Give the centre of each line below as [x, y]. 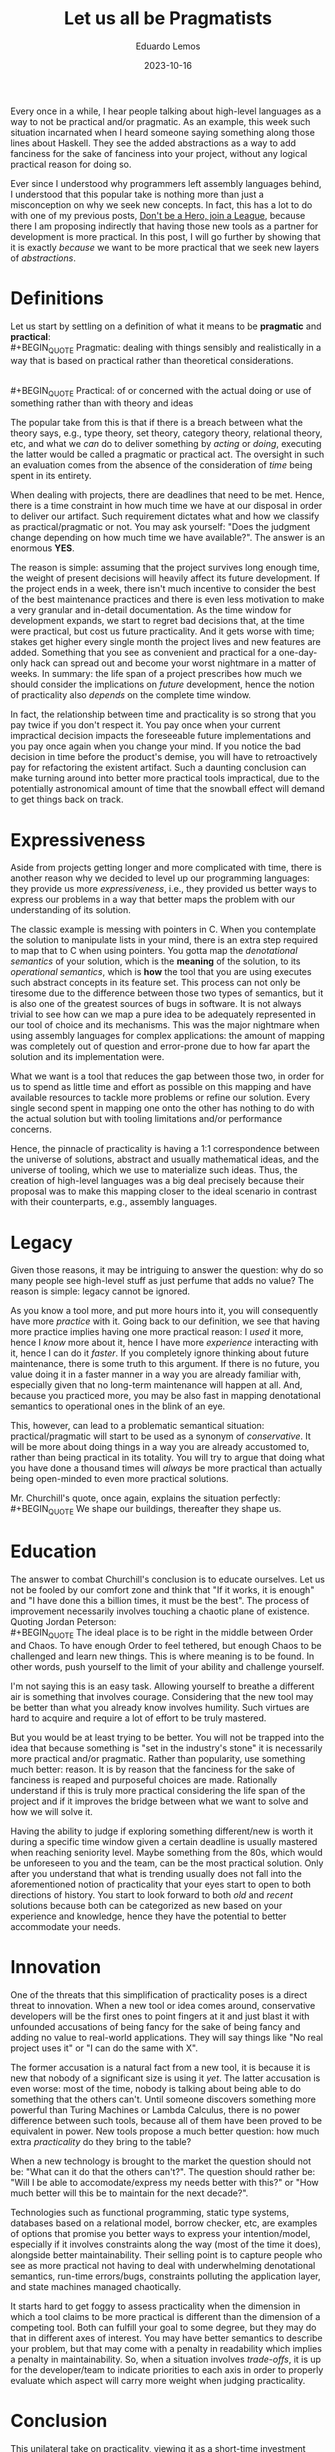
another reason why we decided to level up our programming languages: [160, 878]
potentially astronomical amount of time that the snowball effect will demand [167, 789]
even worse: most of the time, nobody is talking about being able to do [156, 2088]
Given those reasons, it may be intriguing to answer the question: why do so [167, 1270]
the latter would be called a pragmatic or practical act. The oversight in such [167, 454]
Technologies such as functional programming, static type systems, [150, 2212]
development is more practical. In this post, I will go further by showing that [166, 236]
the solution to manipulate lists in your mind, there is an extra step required [164, 940]
